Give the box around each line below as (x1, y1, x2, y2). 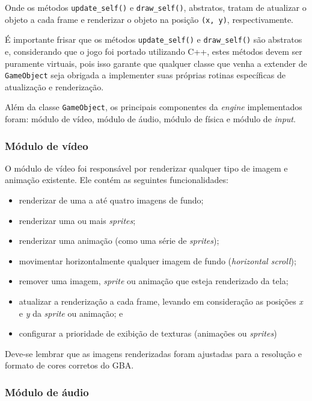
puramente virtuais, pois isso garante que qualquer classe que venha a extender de (5, 57, 307, 69)
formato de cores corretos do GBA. (5, 359, 134, 371)
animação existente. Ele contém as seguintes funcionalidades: (5, 173, 228, 186)
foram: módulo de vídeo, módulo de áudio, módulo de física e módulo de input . (5, 113, 296, 125)
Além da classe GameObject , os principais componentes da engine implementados (5, 101, 302, 113)
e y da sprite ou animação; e (19, 306, 123, 319)
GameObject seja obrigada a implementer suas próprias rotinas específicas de (5, 69, 286, 81)
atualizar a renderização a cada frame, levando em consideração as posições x (19, 295, 303, 308)
